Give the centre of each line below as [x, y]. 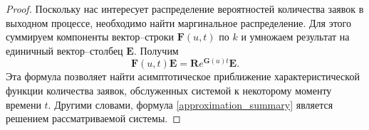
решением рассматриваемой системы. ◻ [93, 118]
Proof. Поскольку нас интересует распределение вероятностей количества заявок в [185, 9]
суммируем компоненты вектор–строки [90, 37]
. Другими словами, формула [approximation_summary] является [191, 104]
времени [24, 104]
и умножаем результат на [295, 37]
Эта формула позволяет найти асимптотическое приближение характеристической [183, 76]
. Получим [156, 50]
